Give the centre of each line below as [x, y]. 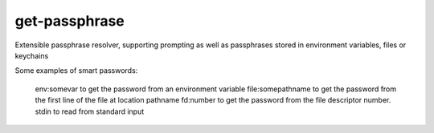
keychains [32, 55]
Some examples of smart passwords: [76, 71]
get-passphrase [70, 21]
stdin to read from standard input [90, 111]
